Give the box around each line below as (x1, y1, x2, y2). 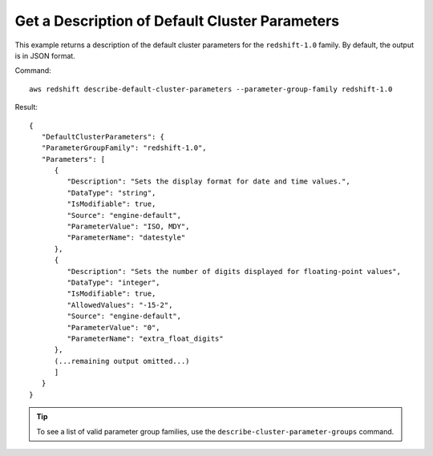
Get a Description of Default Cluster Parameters (14, 12, 340, 30)
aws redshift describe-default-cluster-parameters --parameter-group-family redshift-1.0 (29, 84, 393, 94)
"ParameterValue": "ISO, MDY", (67, 222, 190, 232)
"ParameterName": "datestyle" (67, 233, 186, 242)
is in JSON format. (14, 50, 75, 60)
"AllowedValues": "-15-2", (67, 301, 173, 309)
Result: (14, 103, 38, 112)
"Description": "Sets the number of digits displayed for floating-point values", (67, 267, 401, 276)
